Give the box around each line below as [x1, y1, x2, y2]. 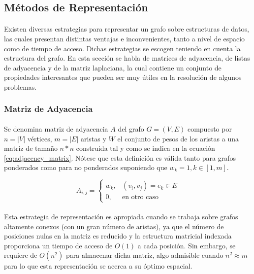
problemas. [4, 81, 37, 92]
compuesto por [187, 123, 232, 134]
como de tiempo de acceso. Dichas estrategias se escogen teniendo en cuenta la [4, 43, 241, 53]
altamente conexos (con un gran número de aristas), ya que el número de [4, 221, 224, 231]
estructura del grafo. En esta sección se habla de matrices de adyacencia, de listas [4, 53, 250, 63]
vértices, [27, 133, 52, 143]
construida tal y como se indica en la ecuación [76, 143, 215, 153]
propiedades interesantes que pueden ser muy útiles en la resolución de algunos [4, 72, 242, 82]
